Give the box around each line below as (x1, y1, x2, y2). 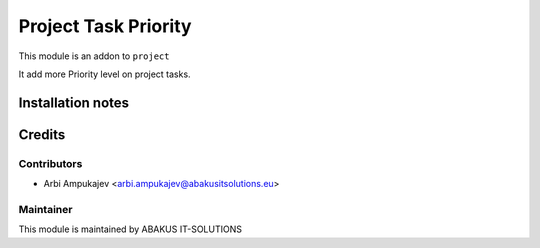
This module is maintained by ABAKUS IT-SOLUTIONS (18, 223, 242, 235)
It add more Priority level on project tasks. (18, 68, 191, 80)
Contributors (18, 156, 83, 170)
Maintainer (18, 202, 73, 216)
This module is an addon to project (18, 50, 170, 62)
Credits (18, 126, 66, 143)
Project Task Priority (18, 15, 192, 37)
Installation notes (18, 94, 130, 111)
